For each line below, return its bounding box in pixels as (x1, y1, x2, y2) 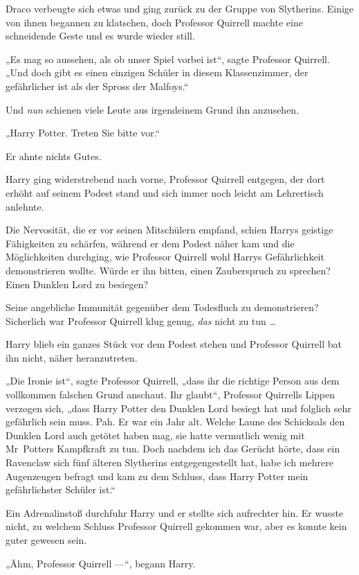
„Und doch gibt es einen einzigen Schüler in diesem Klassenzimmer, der (6, 65, 309, 80)
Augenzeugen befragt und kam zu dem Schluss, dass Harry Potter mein (6, 468, 309, 483)
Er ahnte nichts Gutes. (6, 148, 102, 163)
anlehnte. (6, 199, 44, 213)
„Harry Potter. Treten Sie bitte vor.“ (6, 125, 160, 140)
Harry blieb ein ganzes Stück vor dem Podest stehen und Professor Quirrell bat (6, 337, 342, 351)
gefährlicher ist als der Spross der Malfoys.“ (6, 78, 189, 93)
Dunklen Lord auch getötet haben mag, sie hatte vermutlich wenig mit (6, 427, 305, 442)
